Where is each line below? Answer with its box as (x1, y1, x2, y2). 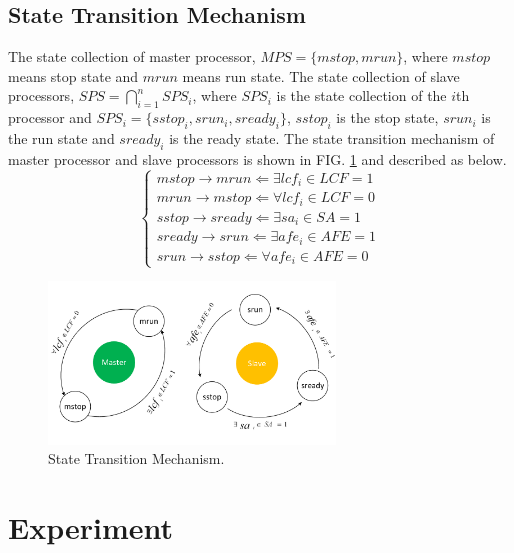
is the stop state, (336, 107, 439, 128)
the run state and (8, 127, 115, 148)
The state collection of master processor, (8, 46, 256, 67)
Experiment (8, 507, 174, 548)
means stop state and (8, 65, 139, 86)
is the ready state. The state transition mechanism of (169, 127, 495, 148)
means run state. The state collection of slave (182, 65, 460, 86)
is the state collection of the (276, 85, 447, 106)
